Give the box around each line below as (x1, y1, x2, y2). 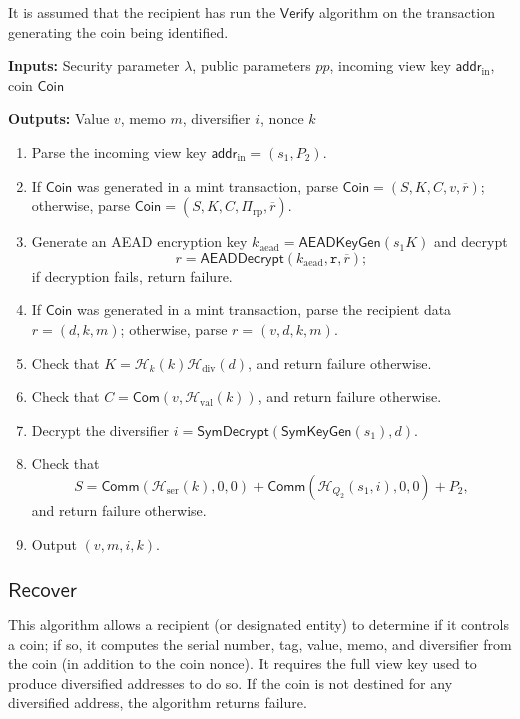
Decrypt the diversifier (31, 419, 170, 440)
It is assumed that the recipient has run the (8, 2, 276, 22)
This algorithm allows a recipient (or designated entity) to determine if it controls (8, 613, 509, 634)
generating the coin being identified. (8, 21, 229, 42)
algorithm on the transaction (318, 2, 495, 22)
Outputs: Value (8, 108, 110, 129)
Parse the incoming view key (31, 141, 207, 162)
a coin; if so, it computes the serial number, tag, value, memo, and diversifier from (8, 633, 512, 654)
